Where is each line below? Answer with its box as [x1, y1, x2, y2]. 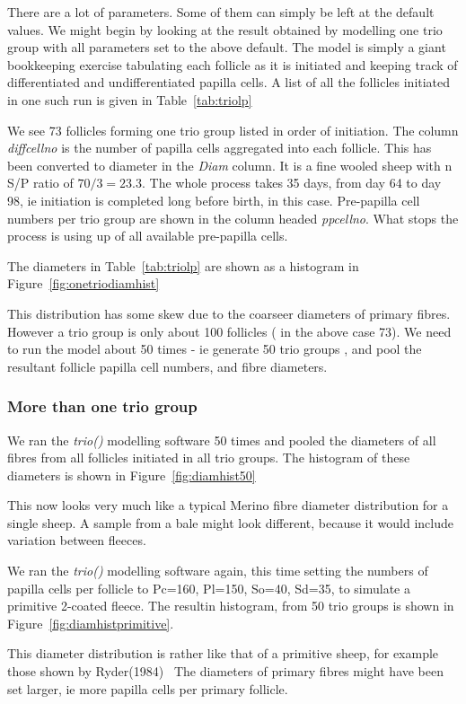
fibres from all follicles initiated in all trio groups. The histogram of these [7, 448, 410, 467]
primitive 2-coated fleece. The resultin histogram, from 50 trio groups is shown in [7, 596, 454, 615]
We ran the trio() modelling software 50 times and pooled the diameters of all [7, 430, 436, 449]
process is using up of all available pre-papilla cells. [7, 226, 288, 245]
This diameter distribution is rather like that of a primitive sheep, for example [7, 644, 439, 663]
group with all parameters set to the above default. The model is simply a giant [7, 38, 446, 57]
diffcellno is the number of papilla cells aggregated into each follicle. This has [7, 138, 432, 157]
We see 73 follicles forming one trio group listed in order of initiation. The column [7, 120, 459, 139]
